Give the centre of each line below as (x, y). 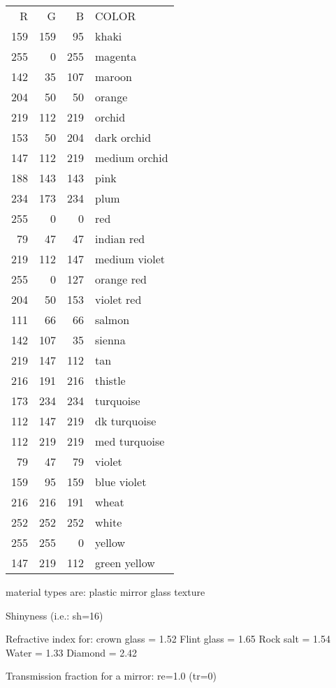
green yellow (125, 563)
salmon (112, 320)
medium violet (130, 259)
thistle (110, 380)
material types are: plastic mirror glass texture (105, 592)
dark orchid (123, 137)
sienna (110, 340)
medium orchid (132, 158)
